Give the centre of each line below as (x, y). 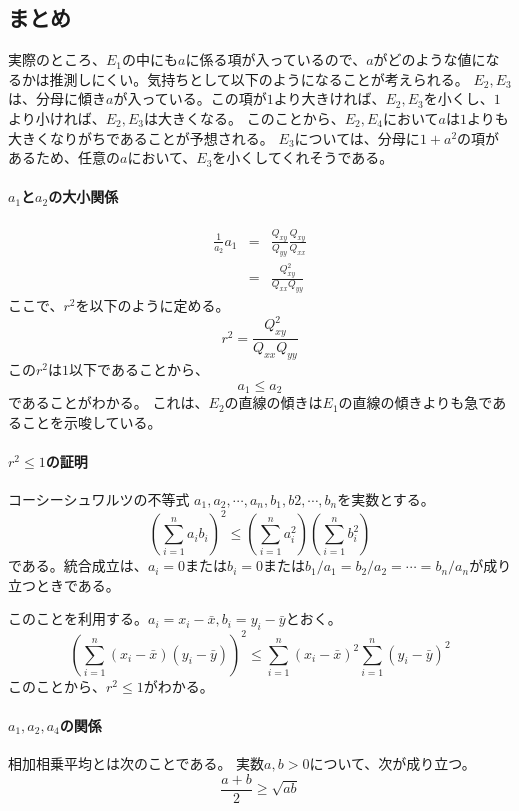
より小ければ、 (57, 117)
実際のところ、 (57, 59)
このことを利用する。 (78, 618)
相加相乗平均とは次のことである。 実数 (136, 763)
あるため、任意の (64, 157)
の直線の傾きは (273, 402)
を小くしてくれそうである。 (303, 157)
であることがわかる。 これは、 (108, 402)
